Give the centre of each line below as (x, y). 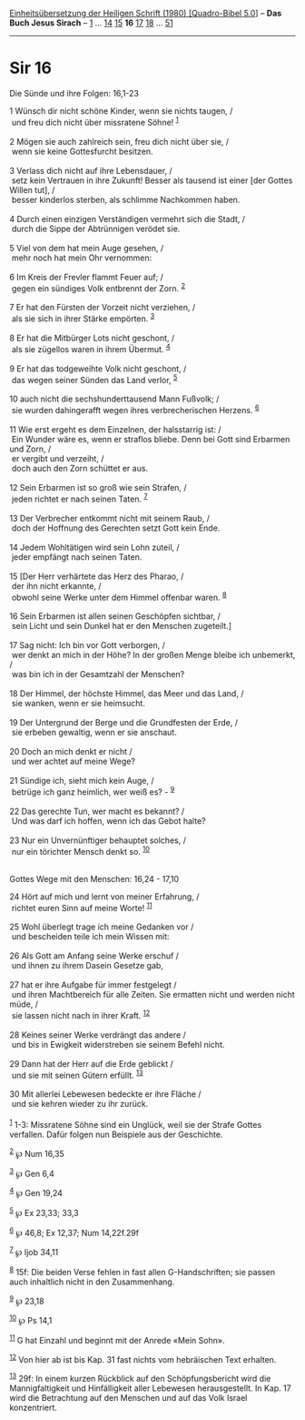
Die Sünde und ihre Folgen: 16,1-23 (74, 93)
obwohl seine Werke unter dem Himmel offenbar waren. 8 (119, 596)
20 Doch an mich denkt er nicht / (71, 752)
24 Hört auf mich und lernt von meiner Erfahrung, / (104, 897)
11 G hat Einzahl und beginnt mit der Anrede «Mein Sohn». (117, 1339)
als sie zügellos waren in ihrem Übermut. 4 (91, 348)
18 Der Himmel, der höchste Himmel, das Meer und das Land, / (127, 694)
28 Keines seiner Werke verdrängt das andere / (98, 1035)
